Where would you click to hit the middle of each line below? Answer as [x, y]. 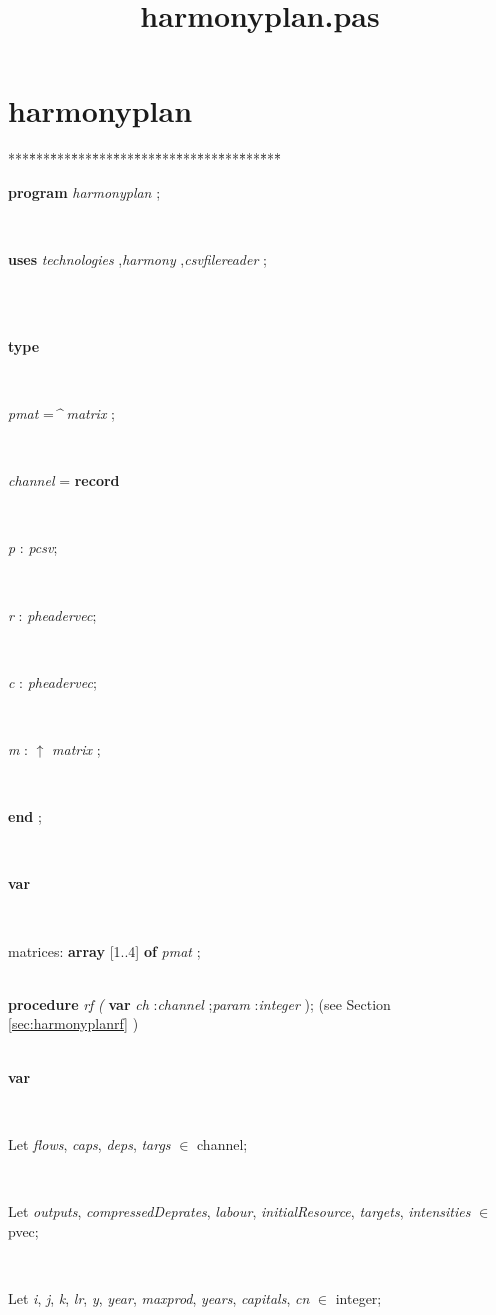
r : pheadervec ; [52, 614]
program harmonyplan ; [84, 191]
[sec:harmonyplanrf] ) [73, 1023]
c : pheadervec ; [52, 681]
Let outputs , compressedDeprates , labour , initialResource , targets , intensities [239, 1210]
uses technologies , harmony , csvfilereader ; [137, 259]
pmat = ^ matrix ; [61, 413]
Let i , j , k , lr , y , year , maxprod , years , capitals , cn [159, 1297]
